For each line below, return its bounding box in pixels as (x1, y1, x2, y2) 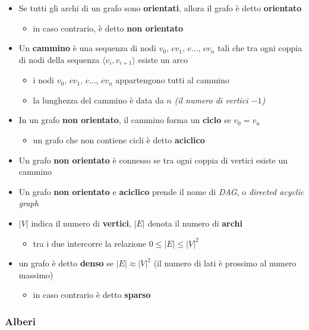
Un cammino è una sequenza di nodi (18, 42, 156, 54)
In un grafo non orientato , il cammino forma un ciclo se (18, 114, 231, 126)
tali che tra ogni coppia (217, 42, 302, 54)
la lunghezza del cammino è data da (33, 93, 164, 106)
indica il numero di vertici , (31, 216, 131, 229)
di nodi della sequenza (18, 53, 100, 65)
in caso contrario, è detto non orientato (33, 21, 183, 34)
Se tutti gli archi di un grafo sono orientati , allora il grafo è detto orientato (18, 2, 302, 14)
